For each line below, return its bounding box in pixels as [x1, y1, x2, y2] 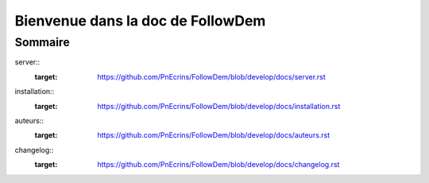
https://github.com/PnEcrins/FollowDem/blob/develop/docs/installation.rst [97, 101, 341, 111]
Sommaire [14, 35, 71, 49]
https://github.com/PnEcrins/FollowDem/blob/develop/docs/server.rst [97, 72, 326, 81]
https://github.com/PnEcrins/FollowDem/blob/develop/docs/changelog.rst [97, 160, 340, 169]
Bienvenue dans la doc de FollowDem [14, 12, 266, 29]
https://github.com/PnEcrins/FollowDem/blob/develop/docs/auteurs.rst [97, 130, 330, 140]
